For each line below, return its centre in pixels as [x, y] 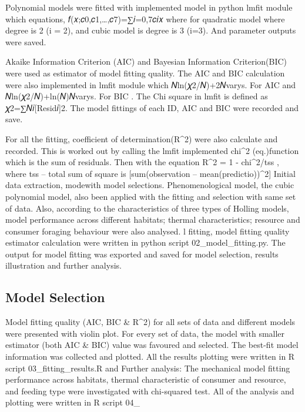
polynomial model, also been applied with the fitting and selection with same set [151, 196]
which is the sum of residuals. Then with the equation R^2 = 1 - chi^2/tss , [142, 162]
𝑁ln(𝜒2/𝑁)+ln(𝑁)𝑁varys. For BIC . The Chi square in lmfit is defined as [137, 96]
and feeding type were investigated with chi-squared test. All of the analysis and [150, 391]
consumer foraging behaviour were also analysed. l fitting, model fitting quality [148, 231]
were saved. [26, 41]
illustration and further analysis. [63, 265]
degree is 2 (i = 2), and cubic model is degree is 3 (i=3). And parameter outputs [151, 30]
